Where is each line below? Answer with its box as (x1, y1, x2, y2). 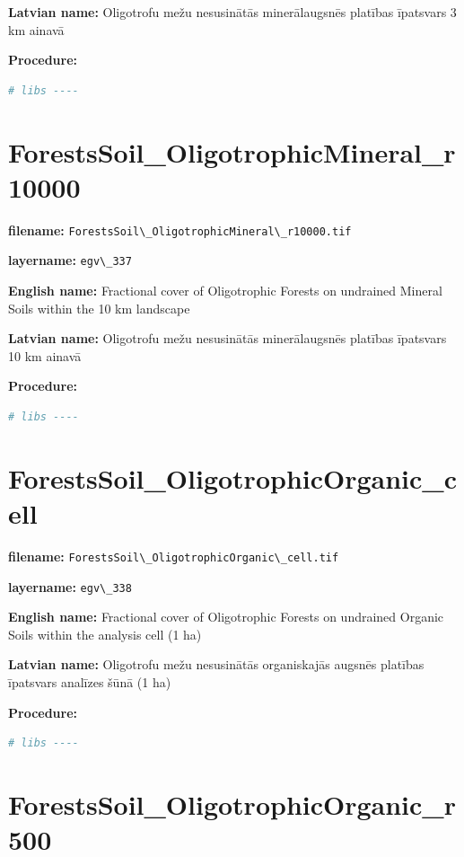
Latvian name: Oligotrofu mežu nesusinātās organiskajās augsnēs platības (8, 655, 425, 674)
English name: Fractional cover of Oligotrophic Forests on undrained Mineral (8, 281, 442, 299)
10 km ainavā (8, 346, 82, 365)
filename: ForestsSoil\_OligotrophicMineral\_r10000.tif (8, 220, 352, 239)
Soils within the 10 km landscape (8, 298, 190, 317)
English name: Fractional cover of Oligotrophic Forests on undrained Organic (8, 607, 444, 626)
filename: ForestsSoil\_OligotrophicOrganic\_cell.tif (8, 546, 339, 565)
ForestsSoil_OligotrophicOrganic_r (8, 785, 456, 822)
